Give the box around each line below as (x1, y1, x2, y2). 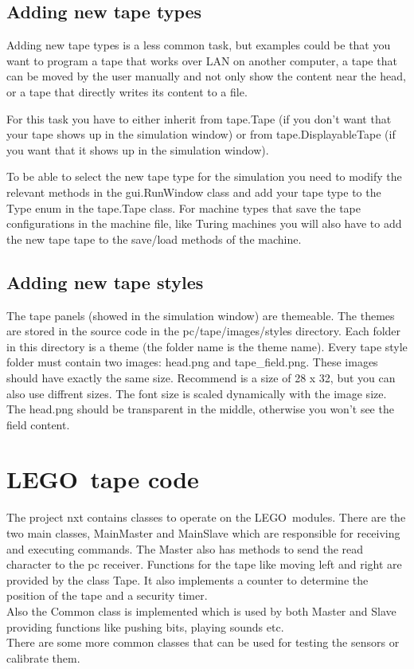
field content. (6, 416, 70, 432)
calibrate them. (6, 649, 80, 666)
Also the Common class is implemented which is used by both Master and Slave (6, 602, 396, 619)
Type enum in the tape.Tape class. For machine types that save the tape (6, 199, 361, 216)
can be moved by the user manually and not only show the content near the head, (6, 68, 406, 84)
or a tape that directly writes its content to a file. (6, 83, 248, 100)
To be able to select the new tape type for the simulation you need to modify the (6, 168, 402, 185)
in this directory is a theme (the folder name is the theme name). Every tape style (6, 338, 408, 354)
